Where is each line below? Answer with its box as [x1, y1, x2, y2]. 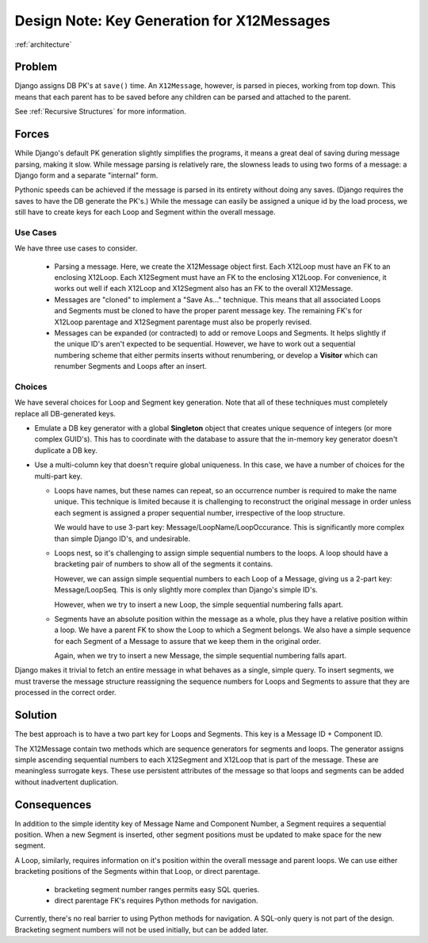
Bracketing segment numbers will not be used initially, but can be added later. [14, 925, 269, 934]
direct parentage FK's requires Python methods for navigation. [54, 895, 258, 905]
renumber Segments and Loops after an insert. [54, 362, 208, 371]
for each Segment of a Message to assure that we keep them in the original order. [54, 636, 321, 646]
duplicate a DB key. [34, 445, 98, 455]
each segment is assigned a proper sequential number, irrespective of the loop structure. [54, 508, 346, 517]
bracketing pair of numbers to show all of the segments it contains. [54, 559, 273, 569]
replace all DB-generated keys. [14, 408, 117, 418]
